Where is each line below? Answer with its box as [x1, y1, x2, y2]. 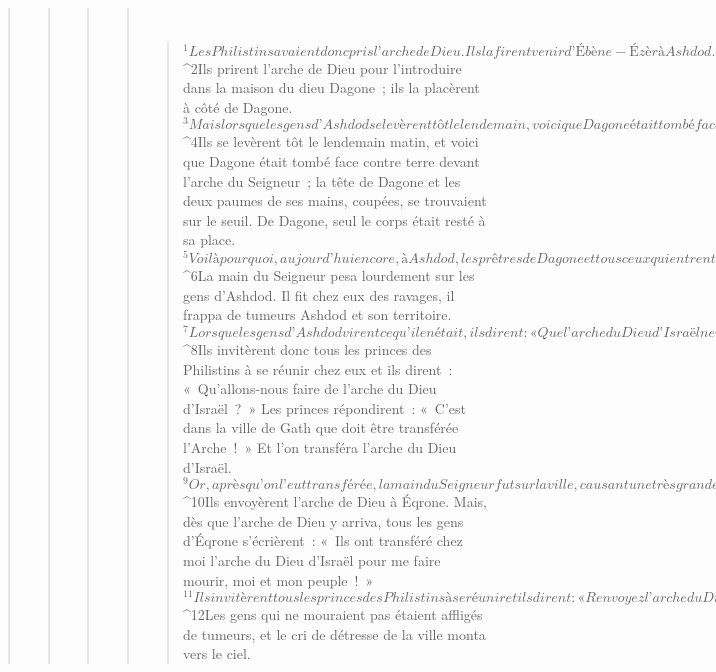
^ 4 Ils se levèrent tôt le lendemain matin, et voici [182, 131, 479, 152]
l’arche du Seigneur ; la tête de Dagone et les [182, 170, 461, 191]
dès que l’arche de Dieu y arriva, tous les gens [182, 510, 464, 531]
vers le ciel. [182, 643, 251, 664]
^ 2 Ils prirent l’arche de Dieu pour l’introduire [182, 57, 462, 78]
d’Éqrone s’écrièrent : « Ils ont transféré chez [182, 530, 463, 551]
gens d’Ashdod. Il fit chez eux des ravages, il [182, 284, 455, 305]
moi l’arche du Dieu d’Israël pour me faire [182, 549, 441, 570]
